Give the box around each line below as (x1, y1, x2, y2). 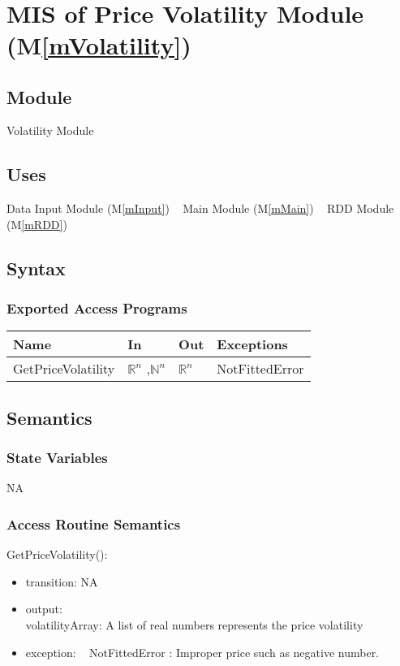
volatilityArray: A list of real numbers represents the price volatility (25, 616, 363, 633)
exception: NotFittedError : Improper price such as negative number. (25, 643, 380, 660)
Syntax (6, 255, 66, 280)
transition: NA (25, 573, 98, 590)
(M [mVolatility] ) (6, 28, 191, 61)
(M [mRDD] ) (6, 215, 67, 232)
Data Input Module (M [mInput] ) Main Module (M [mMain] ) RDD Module (6, 200, 394, 217)
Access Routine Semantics (6, 513, 181, 534)
